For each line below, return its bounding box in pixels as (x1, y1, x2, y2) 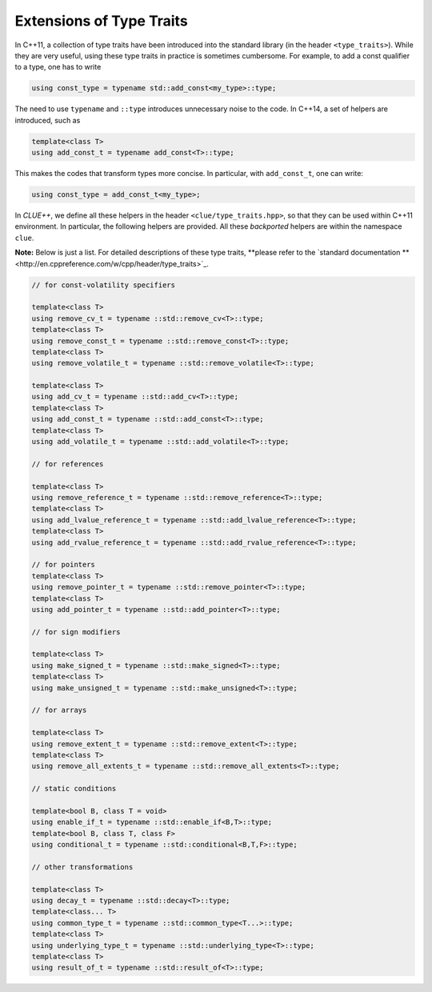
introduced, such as (14, 115, 81, 125)
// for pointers (31, 560, 96, 570)
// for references (31, 459, 104, 468)
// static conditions (31, 784, 117, 794)
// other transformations (31, 862, 134, 871)
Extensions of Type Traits (14, 12, 188, 30)
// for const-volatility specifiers (31, 280, 176, 290)
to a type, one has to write (14, 62, 102, 72)
